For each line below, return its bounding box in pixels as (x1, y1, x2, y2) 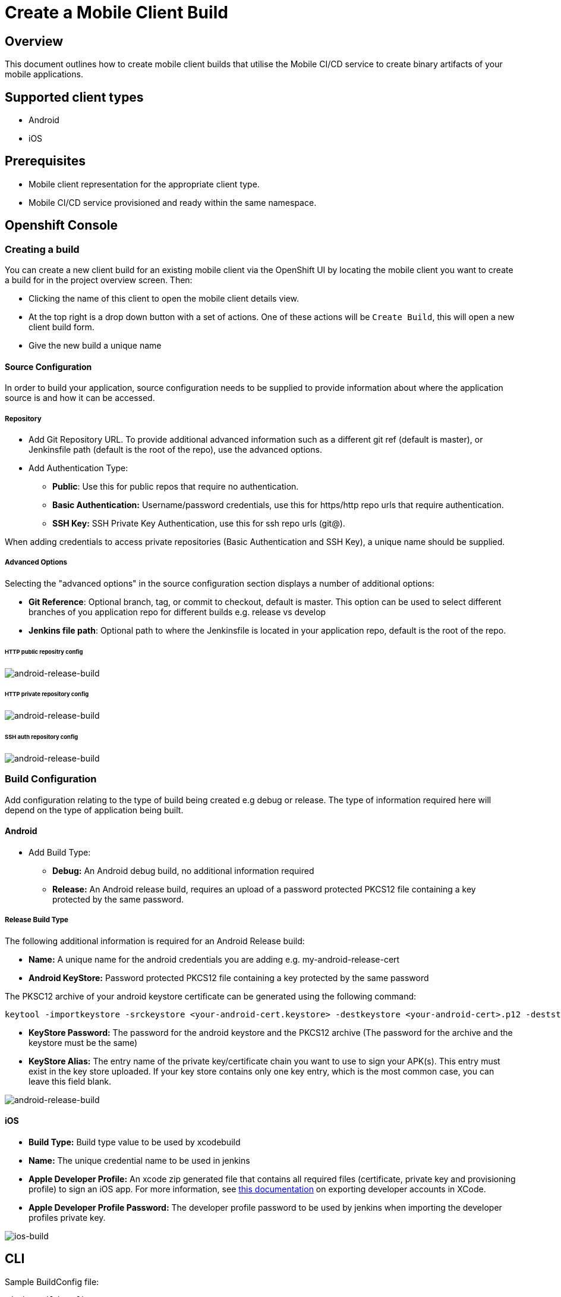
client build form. (29, 322, 94, 333)
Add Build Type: (29, 847, 91, 857)
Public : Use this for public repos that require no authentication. (52, 481, 299, 492)
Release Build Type (5, 916, 68, 925)
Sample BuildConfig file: (5, 1276, 99, 1287)
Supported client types (5, 89, 144, 105)
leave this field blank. (29, 1076, 112, 1086)
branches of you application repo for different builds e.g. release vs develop (29, 606, 326, 617)
